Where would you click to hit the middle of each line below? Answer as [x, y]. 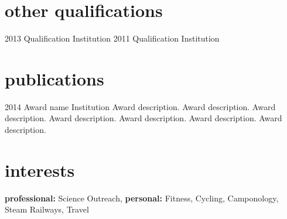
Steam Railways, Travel [47, 209]
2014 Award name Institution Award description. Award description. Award [140, 106]
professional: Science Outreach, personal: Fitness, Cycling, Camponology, [142, 198]
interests [40, 170]
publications [54, 78]
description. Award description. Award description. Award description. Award [143, 118]
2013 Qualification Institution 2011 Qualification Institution [112, 38]
